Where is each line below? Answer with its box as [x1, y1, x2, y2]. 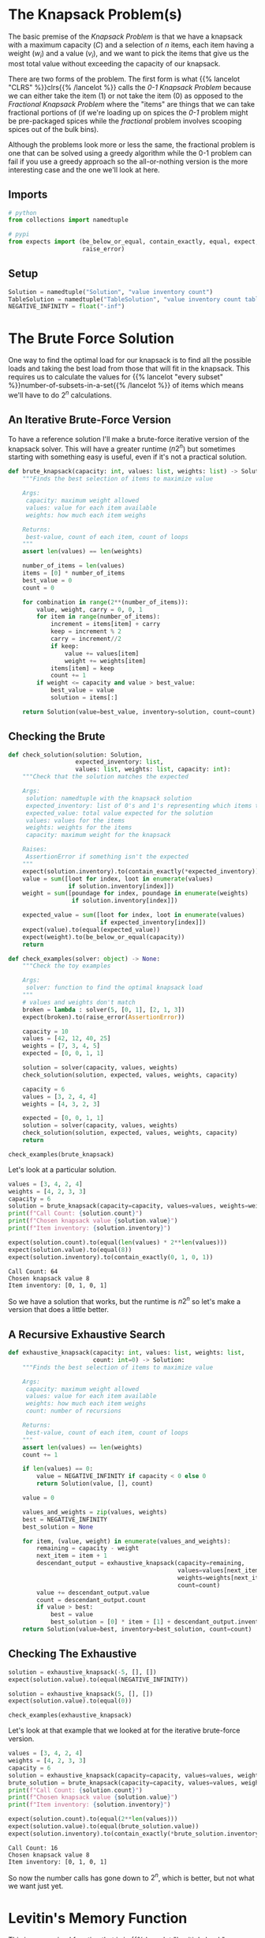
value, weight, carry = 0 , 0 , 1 [36, 605, 144, 613]
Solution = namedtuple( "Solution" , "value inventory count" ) [8, 288, 214, 296]
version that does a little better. [8, 1305, 109, 1314]
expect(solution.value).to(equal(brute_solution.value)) [8, 1823, 200, 1831]
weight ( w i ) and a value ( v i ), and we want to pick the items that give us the [8, 48, 249, 60]
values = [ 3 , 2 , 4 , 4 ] [22, 1092, 97, 1100]
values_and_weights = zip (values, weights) [22, 1508, 168, 1516]
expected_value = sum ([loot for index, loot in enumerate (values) [22, 911, 245, 919]
